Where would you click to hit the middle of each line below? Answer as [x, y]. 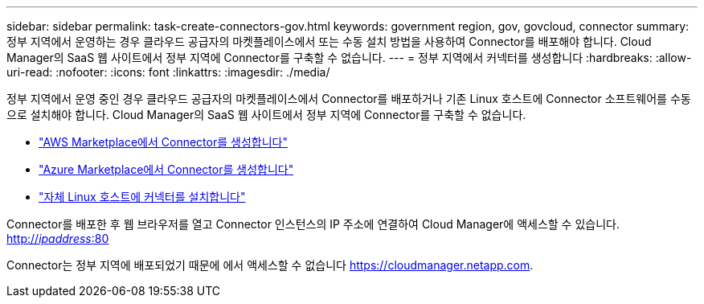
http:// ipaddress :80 [58, 238]
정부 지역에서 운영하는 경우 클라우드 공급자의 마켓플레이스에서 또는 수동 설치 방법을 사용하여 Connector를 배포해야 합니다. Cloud [329, 41]
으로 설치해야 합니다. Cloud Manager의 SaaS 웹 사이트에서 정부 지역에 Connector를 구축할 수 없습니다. [266, 115]
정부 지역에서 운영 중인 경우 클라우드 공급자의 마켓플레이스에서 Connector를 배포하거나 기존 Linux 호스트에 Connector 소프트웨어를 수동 [349, 99]
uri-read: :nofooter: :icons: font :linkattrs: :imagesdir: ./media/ [168, 72]
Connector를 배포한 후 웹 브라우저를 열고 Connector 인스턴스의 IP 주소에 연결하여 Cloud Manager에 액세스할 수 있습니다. [313, 224]
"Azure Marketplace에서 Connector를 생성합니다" [166, 169]
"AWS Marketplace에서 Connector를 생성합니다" [163, 142]
